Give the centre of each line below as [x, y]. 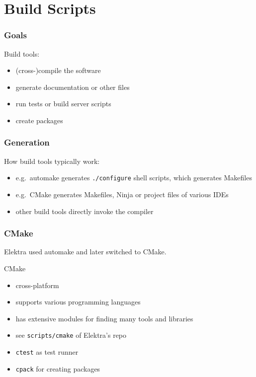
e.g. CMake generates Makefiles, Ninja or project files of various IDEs [122, 194]
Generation [27, 142]
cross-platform [37, 285]
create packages [39, 120]
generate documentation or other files [73, 87]
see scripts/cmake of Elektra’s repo [71, 335]
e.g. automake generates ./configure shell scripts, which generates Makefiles [134, 178]
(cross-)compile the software [58, 70]
